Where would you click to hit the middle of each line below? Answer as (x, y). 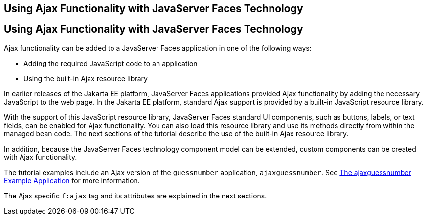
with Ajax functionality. (41, 157)
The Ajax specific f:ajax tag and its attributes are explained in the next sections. (135, 196)
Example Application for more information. (72, 180)
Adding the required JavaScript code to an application (111, 63)
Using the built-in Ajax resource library (86, 78)
